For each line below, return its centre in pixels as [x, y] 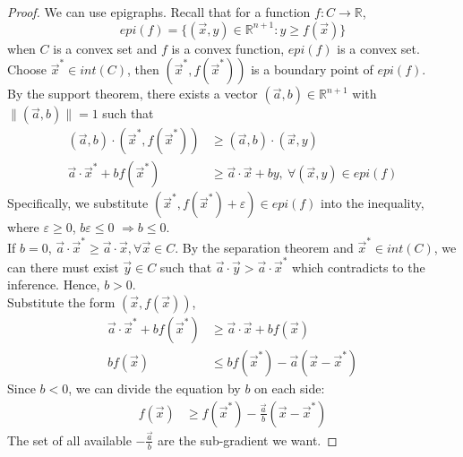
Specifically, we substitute [78, 203]
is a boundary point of [312, 69]
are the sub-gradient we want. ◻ [248, 440]
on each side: [290, 388]
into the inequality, [373, 203]
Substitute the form [61, 302]
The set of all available [69, 440]
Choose [27, 69]
